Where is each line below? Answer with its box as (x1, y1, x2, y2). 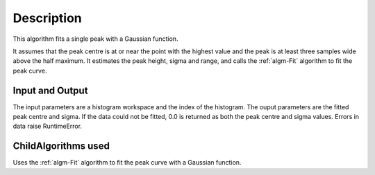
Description (12, 10, 83, 26)
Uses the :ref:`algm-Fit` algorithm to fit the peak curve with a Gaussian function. (12, 158, 242, 167)
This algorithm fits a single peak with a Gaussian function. (12, 35, 178, 43)
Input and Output (12, 84, 88, 96)
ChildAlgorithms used (12, 140, 110, 152)
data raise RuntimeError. (12, 122, 83, 131)
